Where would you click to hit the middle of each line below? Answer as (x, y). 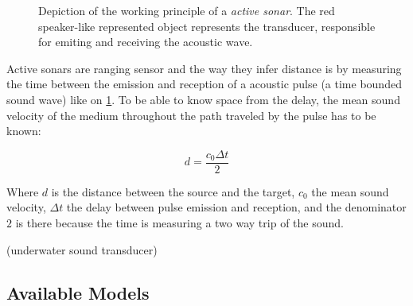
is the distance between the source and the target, (173, 191)
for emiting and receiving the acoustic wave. (146, 42)
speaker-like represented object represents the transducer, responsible (207, 26)
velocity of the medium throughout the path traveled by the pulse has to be (191, 115)
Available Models (78, 292)
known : (24, 131)
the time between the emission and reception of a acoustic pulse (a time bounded (204, 84)
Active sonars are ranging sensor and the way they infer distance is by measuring (204, 68)
